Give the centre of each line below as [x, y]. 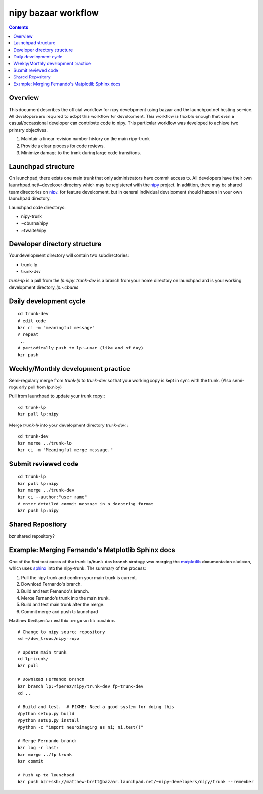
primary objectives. [28, 130]
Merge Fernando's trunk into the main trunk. [65, 598]
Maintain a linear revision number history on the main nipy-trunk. [86, 139]
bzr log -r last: [38, 748]
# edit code [32, 321]
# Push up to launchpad [46, 775]
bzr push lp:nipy [38, 511]
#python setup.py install [49, 720]
